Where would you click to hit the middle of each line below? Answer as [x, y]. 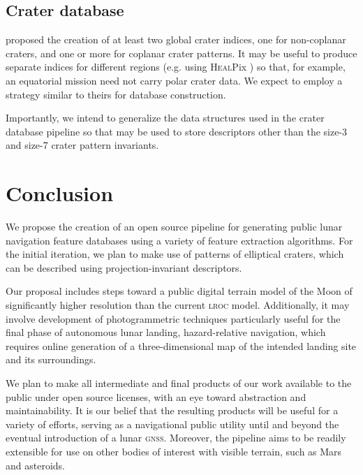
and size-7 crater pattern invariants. [82, 145]
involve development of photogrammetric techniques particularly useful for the [173, 318]
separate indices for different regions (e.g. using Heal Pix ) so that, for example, [176, 67]
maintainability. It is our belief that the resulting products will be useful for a [172, 410]
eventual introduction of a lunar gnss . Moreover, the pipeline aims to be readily [176, 438]
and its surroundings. [51, 359]
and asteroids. [35, 465]
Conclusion [60, 193]
